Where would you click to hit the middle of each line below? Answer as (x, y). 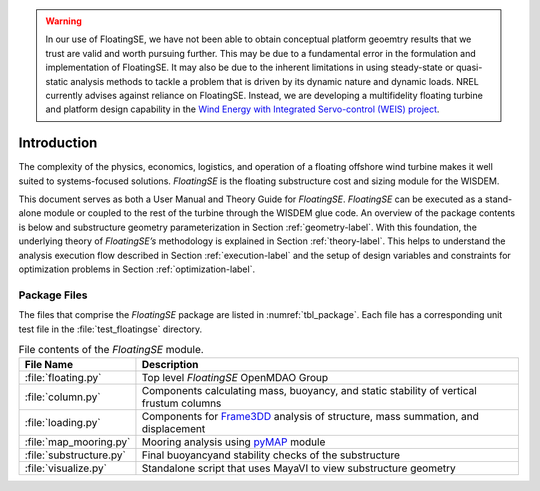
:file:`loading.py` (62, 423)
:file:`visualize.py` (65, 468)
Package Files (53, 295)
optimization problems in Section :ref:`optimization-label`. (136, 269)
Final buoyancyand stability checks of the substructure (270, 455)
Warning (63, 21)
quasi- (469, 67)
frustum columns (181, 403)
